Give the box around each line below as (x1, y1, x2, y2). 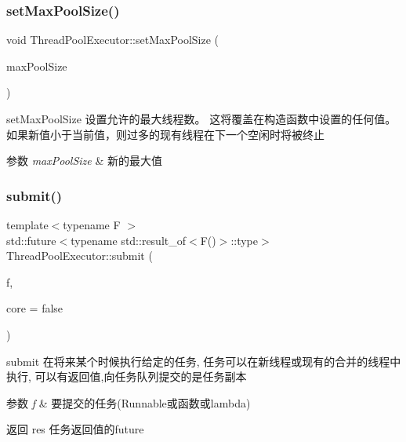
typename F (63, 217, 121, 232)
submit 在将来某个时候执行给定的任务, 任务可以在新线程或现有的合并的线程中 (6, 353, 401, 369)
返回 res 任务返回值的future (6, 421, 144, 437)
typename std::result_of (71, 232, 187, 248)
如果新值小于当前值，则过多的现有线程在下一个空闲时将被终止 (6, 126, 324, 142)
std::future (6, 232, 56, 248)
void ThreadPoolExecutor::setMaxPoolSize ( (6, 31, 219, 48)
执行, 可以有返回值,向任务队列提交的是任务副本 (6, 368, 247, 385)
